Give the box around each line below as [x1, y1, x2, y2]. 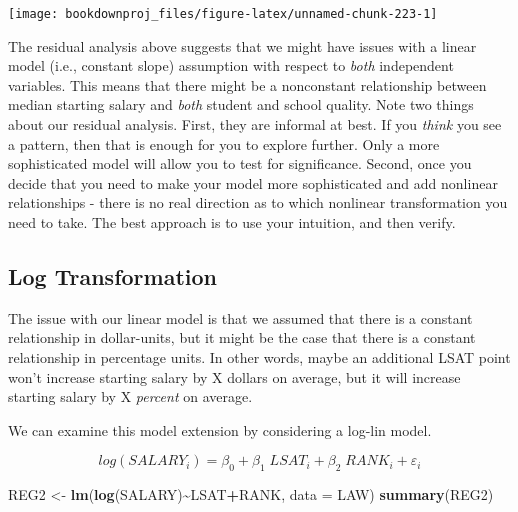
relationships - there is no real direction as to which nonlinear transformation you [8, 192, 508, 213]
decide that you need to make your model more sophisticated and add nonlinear [8, 172, 498, 193]
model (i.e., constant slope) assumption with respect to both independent [8, 55, 454, 76]
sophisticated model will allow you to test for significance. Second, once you [8, 153, 472, 174]
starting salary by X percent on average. [8, 386, 253, 407]
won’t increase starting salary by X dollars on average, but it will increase [8, 366, 461, 387]
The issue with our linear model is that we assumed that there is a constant [8, 307, 473, 328]
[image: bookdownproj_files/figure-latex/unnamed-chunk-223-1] [8, 7, 438, 21]
